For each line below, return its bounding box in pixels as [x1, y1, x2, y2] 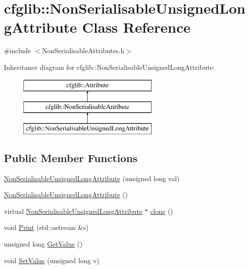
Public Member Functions [4, 150, 137, 165]
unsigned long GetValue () [4, 239, 83, 249]
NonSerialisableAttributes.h [42, 45, 125, 56]
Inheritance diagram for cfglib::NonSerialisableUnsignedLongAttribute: [4, 62, 215, 72]
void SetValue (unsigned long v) [4, 255, 99, 265]
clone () [150, 206, 173, 216]
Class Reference [82, 17, 191, 37]
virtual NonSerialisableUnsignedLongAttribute [4, 206, 143, 216]
